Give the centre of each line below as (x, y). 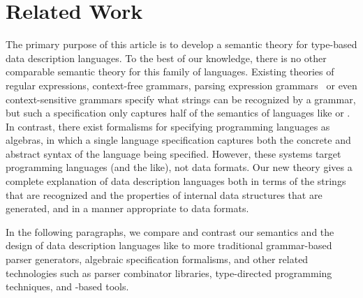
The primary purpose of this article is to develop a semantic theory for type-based (181, 44)
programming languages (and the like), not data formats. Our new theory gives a (179, 167)
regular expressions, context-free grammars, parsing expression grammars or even (181, 85)
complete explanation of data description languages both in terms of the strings (176, 181)
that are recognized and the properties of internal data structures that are (164, 194)
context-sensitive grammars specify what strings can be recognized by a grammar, (181, 99)
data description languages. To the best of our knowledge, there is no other (166, 58)
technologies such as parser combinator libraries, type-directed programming (169, 273)
